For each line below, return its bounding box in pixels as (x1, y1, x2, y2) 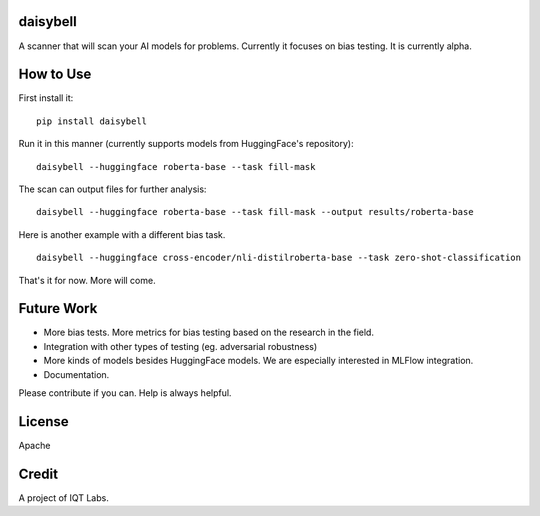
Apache (18, 439, 51, 451)
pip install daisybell (36, 115, 148, 127)
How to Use (18, 66, 92, 83)
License (18, 413, 69, 430)
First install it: (18, 92, 74, 104)
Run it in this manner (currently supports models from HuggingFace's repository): (18, 138, 354, 150)
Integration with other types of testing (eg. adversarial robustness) (43, 340, 318, 352)
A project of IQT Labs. (18, 491, 109, 504)
